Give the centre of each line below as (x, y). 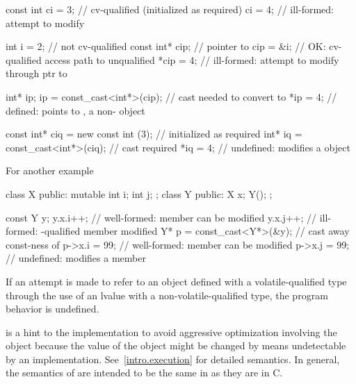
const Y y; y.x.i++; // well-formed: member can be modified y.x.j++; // (161, 217)
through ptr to (37, 73)
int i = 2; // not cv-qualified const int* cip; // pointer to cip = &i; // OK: (166, 46)
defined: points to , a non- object (75, 110)
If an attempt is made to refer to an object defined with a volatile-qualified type (176, 281)
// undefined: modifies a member (76, 258)
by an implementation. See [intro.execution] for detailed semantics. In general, (173, 359)
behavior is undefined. (52, 309)
